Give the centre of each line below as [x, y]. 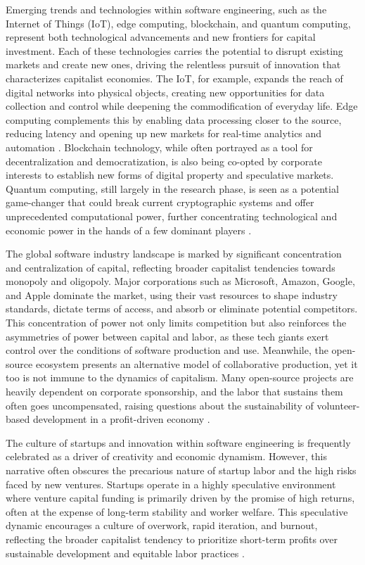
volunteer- [338, 405]
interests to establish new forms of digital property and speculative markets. [170, 175]
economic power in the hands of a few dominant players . [129, 230]
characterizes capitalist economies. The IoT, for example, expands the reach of [174, 78]
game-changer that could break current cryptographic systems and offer [160, 202]
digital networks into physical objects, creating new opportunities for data [165, 92]
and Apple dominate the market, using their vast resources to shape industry [172, 294]
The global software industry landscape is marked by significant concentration [174, 254]
